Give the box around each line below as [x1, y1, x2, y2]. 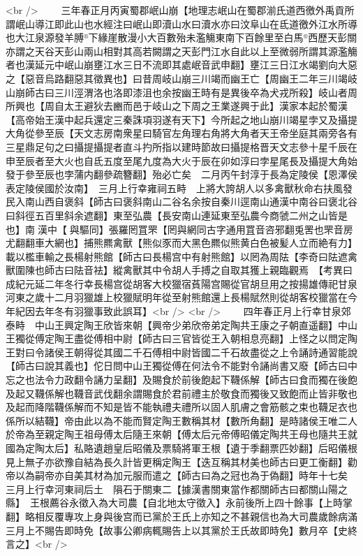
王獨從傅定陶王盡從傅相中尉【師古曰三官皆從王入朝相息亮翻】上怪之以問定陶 [6, 331, 357, 346]
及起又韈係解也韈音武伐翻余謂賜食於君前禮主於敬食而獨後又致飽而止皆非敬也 [6, 386, 357, 400]
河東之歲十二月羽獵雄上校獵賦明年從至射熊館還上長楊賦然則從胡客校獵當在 [6, 290, 348, 305]
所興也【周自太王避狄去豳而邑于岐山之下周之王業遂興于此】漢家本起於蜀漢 [6, 98, 348, 113]
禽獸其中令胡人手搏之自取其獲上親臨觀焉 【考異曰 [122, 263, 353, 277]
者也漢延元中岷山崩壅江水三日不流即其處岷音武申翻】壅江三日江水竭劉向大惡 [6, 57, 357, 72]
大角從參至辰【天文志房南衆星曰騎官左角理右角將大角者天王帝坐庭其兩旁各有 [6, 126, 357, 140]
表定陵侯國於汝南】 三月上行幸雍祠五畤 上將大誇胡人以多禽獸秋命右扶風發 [6, 180, 353, 195]
